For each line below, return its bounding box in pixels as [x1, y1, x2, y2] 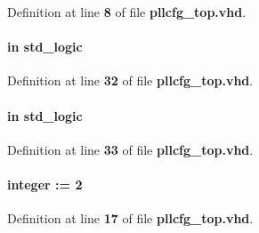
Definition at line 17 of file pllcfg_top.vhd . [7, 209, 254, 228]
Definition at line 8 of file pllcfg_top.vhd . [7, 3, 247, 20]
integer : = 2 [7, 174, 83, 193]
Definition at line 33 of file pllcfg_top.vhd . [7, 140, 254, 158]
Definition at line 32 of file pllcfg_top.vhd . [7, 71, 254, 90]
